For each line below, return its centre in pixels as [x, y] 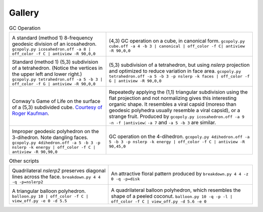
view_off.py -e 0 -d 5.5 [39, 201]
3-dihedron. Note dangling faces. [50, 137]
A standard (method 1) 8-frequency [53, 38]
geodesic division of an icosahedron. [54, 44]
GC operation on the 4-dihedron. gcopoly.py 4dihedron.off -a [179, 136]
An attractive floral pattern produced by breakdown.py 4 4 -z [180, 174]
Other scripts [24, 161]
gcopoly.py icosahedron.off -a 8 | [51, 49]
